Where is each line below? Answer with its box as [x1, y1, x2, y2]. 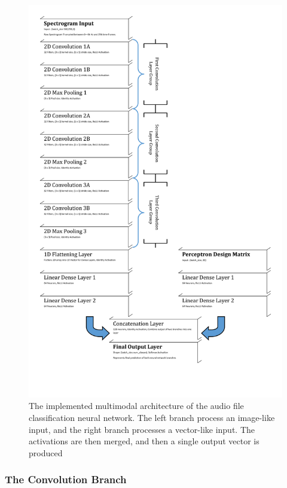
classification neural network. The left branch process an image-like [29, 411, 275, 424]
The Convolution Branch [5, 472, 127, 487]
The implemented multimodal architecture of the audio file [29, 399, 244, 412]
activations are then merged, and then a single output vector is [29, 435, 259, 447]
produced [29, 446, 63, 459]
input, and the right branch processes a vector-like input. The [29, 423, 255, 435]
